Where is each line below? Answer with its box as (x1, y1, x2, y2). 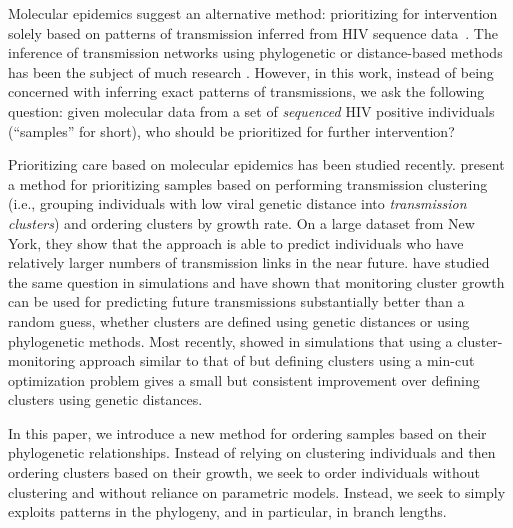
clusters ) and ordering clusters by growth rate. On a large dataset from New (8, 212, 475, 233)
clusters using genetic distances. (8, 389, 203, 410)
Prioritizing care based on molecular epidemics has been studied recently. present (8, 154, 505, 175)
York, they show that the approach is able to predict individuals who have (8, 232, 464, 253)
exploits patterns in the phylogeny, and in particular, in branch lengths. (8, 501, 447, 522)
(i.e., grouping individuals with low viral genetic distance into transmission (8, 193, 467, 214)
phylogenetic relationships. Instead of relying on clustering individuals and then (8, 442, 496, 463)
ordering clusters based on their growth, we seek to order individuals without (8, 462, 481, 483)
